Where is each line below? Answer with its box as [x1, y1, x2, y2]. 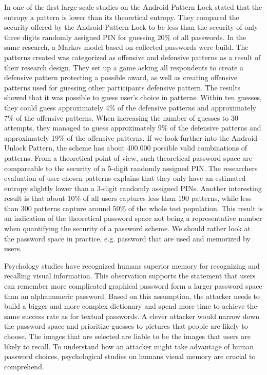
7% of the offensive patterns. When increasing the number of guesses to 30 [4, 112, 238, 123]
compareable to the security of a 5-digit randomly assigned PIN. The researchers [4, 162, 258, 173]
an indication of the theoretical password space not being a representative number [4, 213, 262, 223]
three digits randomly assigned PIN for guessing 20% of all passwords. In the [4, 31, 246, 42]
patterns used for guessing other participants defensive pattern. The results [4, 82, 241, 92]
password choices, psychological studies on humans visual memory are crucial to [4, 351, 256, 362]
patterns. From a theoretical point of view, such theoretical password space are [4, 152, 253, 163]
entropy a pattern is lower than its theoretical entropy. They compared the [4, 11, 239, 22]
